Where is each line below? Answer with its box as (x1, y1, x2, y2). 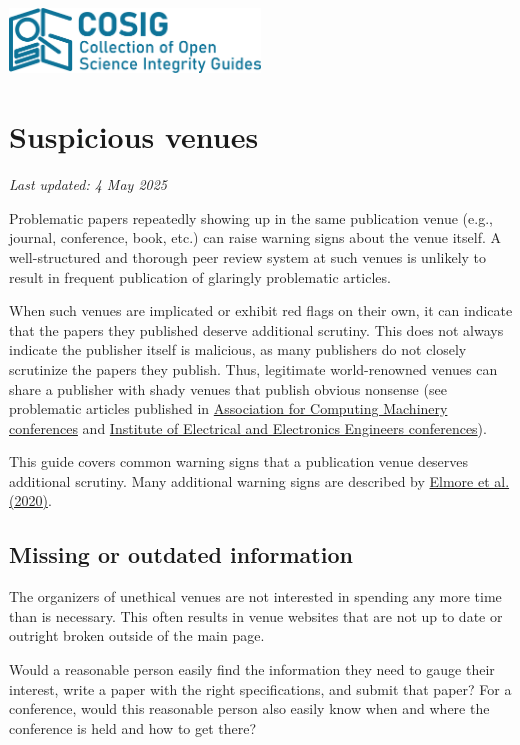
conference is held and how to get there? (9, 717, 257, 738)
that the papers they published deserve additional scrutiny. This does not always (9, 319, 504, 340)
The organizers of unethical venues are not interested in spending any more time (9, 586, 502, 607)
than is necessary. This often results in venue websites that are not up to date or (9, 605, 503, 626)
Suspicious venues (9, 116, 259, 157)
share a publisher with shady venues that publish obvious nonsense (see (9, 378, 447, 399)
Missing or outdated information (9, 539, 353, 570)
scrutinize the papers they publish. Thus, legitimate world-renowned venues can (9, 358, 498, 379)
